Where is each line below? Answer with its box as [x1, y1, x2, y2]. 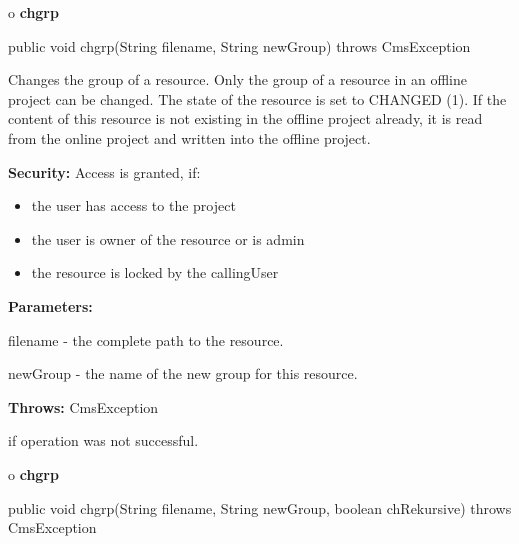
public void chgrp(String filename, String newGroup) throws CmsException [8, 35, 471, 56]
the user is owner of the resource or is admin [31, 228, 305, 249]
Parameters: [8, 295, 93, 316]
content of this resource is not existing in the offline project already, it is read [8, 108, 483, 129]
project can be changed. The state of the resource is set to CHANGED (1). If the [8, 88, 507, 109]
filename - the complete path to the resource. [8, 329, 284, 350]
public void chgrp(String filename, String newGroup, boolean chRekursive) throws [8, 497, 512, 518]
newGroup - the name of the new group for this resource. [8, 363, 358, 384]
